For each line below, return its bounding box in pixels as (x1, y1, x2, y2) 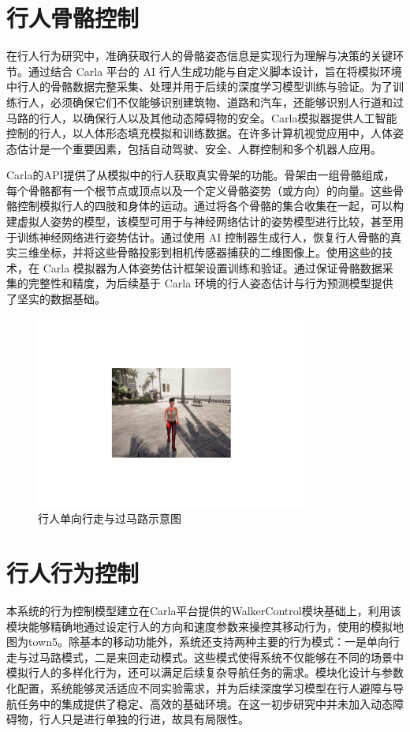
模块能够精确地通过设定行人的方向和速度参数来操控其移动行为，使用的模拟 (6, 618, 393, 634)
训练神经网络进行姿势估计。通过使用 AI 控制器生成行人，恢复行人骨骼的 (17, 228, 390, 245)
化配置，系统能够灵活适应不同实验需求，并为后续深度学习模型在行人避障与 (6, 679, 393, 696)
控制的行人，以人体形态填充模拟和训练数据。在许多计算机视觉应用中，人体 (6, 125, 393, 141)
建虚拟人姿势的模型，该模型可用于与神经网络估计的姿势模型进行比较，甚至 (6, 213, 393, 230)
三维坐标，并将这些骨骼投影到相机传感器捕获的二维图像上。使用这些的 (17, 244, 382, 261)
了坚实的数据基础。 (6, 291, 106, 307)
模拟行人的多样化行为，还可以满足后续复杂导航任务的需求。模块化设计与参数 (6, 664, 404, 681)
